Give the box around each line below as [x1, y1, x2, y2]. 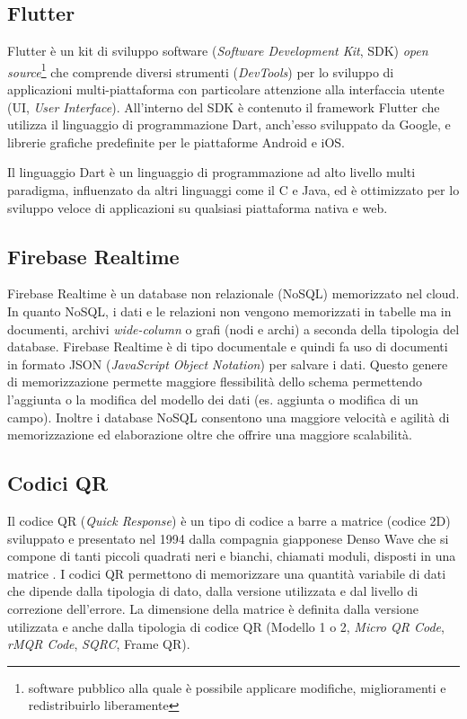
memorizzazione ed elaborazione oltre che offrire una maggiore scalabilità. [7, 425, 412, 444]
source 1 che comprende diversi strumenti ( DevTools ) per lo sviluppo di [7, 59, 394, 81]
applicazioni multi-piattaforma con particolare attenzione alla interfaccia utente [7, 80, 445, 99]
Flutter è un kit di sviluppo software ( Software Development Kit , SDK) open [7, 41, 428, 60]
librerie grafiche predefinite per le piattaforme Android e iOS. [7, 132, 345, 151]
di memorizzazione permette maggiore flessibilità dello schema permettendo [7, 372, 422, 391]
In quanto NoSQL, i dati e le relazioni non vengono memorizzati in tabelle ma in [7, 302, 452, 320]
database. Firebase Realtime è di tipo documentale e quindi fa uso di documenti [7, 337, 448, 356]
